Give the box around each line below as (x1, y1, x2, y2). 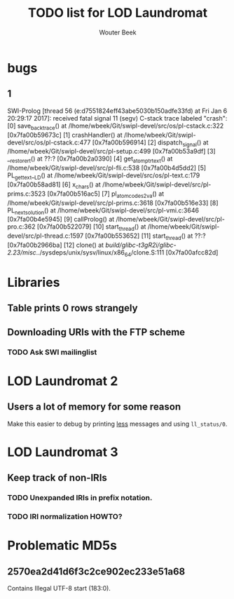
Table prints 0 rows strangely (7, 302, 138, 314)
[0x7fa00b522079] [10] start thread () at (36, 222, 146, 233)
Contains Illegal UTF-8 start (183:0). (7, 584, 111, 593)
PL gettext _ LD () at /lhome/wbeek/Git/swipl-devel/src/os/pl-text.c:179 (7, 171, 200, 181)
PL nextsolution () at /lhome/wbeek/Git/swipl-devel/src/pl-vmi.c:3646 (7, 206, 200, 216)
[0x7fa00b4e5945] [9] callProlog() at (7, 215, 115, 224)
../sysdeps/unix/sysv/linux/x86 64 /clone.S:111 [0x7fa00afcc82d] (36, 248, 219, 258)
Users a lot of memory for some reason (7, 401, 181, 413)
